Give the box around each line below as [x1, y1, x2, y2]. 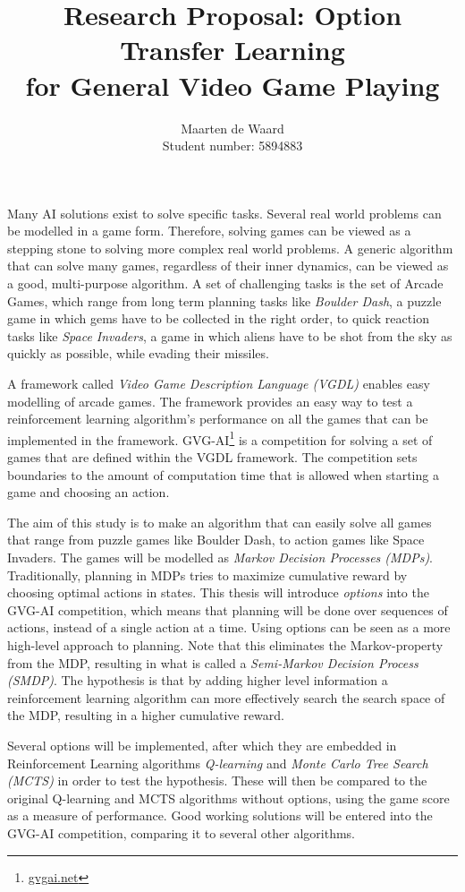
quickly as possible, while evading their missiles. [7, 344, 269, 363]
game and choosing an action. [7, 483, 170, 502]
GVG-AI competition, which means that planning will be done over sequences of [7, 600, 448, 619]
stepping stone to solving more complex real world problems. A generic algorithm [7, 238, 453, 257]
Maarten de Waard [181, 118, 284, 137]
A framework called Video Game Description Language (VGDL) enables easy [7, 374, 430, 393]
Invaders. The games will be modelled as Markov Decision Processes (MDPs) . [7, 548, 434, 567]
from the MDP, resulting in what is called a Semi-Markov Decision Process [7, 653, 418, 672]
